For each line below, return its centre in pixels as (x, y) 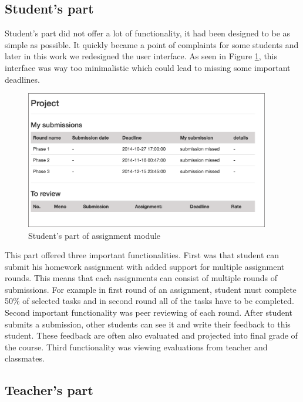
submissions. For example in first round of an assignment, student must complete (151, 289)
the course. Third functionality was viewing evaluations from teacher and (136, 347)
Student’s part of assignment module (95, 235)
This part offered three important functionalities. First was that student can (142, 255)
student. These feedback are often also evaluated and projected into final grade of (151, 335)
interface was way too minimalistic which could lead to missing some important (148, 67)
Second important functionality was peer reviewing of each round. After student (149, 313)
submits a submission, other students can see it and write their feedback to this (148, 324)
